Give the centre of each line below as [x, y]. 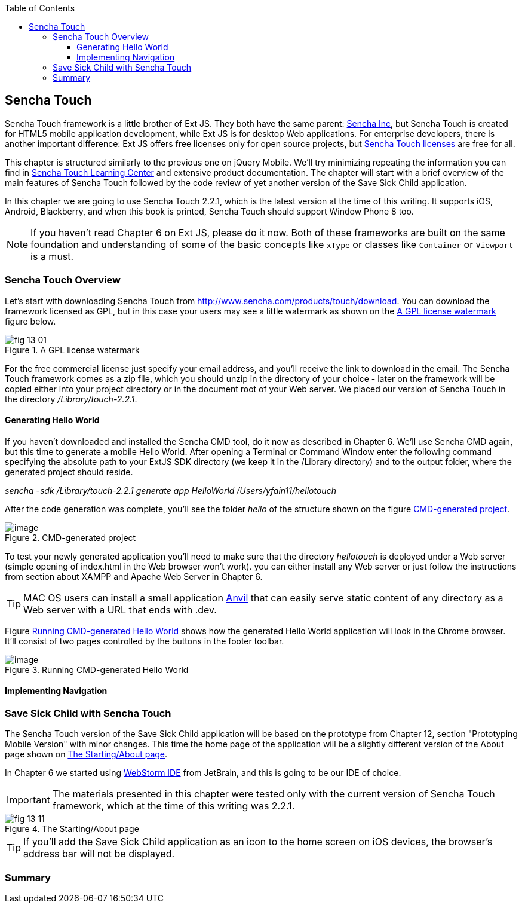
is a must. [52, 256]
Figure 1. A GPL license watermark [72, 350]
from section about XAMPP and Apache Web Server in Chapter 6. [134, 576]
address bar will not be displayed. [99, 854]
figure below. [30, 321]
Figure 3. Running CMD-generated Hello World [97, 669]
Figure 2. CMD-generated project [70, 537]
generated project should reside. [69, 472]
